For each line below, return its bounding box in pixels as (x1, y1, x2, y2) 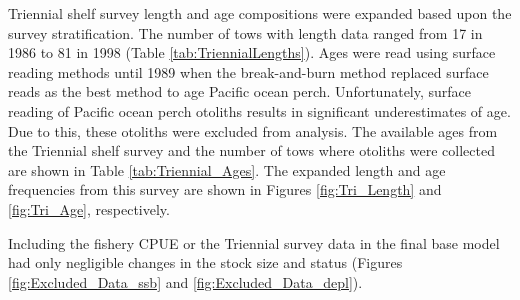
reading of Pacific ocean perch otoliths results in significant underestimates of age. (8, 100, 511, 121)
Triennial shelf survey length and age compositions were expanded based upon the (8, 3, 512, 23)
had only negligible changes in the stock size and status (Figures (8, 252, 403, 273)
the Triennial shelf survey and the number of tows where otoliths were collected (8, 140, 495, 161)
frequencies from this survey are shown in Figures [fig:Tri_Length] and (8, 179, 442, 200)
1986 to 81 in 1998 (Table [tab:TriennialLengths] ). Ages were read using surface (8, 42, 496, 63)
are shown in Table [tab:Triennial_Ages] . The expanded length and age (8, 159, 446, 180)
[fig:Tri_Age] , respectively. (8, 198, 170, 219)
